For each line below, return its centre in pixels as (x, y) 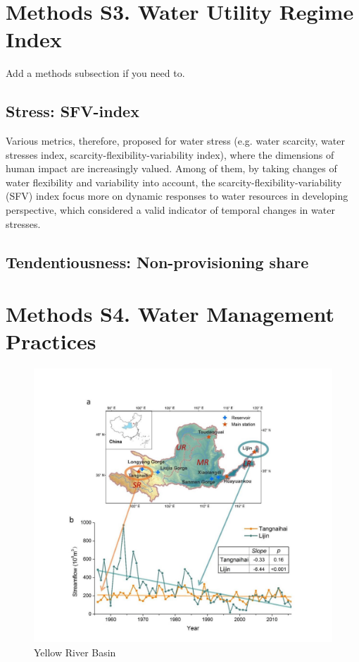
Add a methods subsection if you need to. (95, 73)
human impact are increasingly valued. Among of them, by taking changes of (171, 168)
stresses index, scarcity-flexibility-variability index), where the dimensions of (170, 154)
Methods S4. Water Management (170, 314)
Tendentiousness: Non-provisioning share (157, 261)
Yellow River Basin (75, 652)
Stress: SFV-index (73, 111)
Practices (51, 341)
